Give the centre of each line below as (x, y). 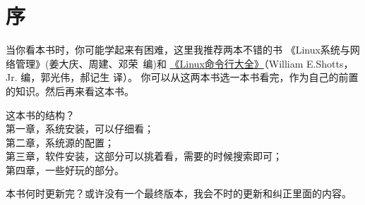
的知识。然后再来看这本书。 (70, 91)
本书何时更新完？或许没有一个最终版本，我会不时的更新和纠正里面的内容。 (179, 193)
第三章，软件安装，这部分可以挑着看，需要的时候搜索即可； (144, 156)
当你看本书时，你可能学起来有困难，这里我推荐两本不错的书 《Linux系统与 (178, 50)
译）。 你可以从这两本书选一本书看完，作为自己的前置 (235, 77)
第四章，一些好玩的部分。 (65, 169)
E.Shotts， (330, 63)
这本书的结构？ (40, 114)
